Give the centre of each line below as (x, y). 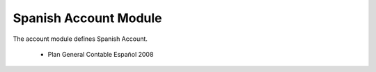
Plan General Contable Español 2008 (101, 54)
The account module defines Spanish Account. (80, 39)
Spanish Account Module (88, 18)
